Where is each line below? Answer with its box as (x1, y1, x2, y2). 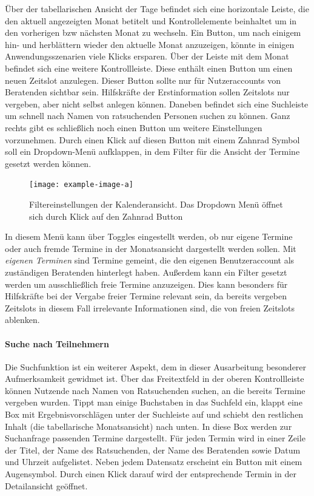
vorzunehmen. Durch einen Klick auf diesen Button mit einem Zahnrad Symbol (5, 133, 300, 146)
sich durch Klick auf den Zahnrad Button (29, 209, 183, 222)
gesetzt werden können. (5, 157, 92, 169)
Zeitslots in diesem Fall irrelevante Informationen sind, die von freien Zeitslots (5, 301, 295, 314)
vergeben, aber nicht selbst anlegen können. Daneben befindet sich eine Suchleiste (5, 97, 309, 110)
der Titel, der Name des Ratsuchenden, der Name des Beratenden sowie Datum (5, 443, 301, 456)
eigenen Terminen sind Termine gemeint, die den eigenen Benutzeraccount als (5, 254, 295, 267)
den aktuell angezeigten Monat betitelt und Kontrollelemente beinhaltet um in (5, 14, 297, 27)
